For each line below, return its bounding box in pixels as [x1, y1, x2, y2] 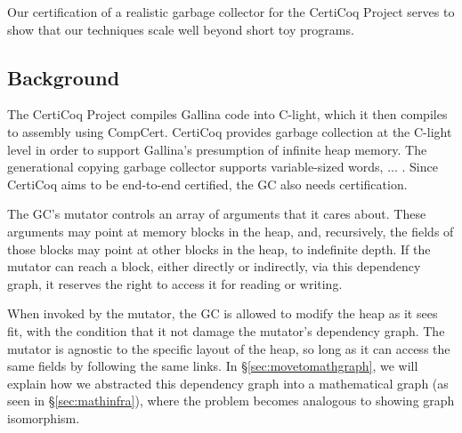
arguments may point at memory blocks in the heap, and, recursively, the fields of [7, 221, 454, 240]
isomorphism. [7, 408, 80, 427]
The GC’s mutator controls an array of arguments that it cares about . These [7, 204, 426, 223]
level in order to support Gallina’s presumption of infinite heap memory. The [7, 140, 427, 158]
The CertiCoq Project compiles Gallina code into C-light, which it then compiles [7, 105, 448, 124]
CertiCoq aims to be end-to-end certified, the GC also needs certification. [7, 174, 408, 193]
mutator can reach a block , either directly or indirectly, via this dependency [7, 257, 421, 276]
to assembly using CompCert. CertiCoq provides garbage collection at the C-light [7, 122, 452, 140]
